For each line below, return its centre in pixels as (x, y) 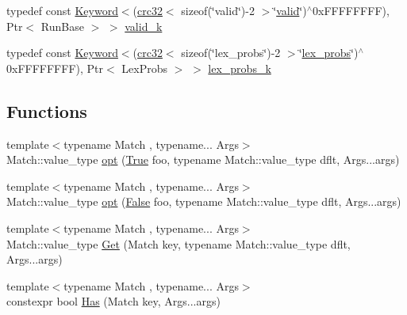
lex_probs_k (240, 68)
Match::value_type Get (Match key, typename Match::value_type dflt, (179, 243)
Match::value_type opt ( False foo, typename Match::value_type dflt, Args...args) (204, 201)
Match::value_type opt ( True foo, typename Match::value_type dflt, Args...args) (203, 159)
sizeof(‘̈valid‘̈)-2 (218, 10)
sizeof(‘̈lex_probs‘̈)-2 (231, 53)
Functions (47, 110)
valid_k (144, 26)
